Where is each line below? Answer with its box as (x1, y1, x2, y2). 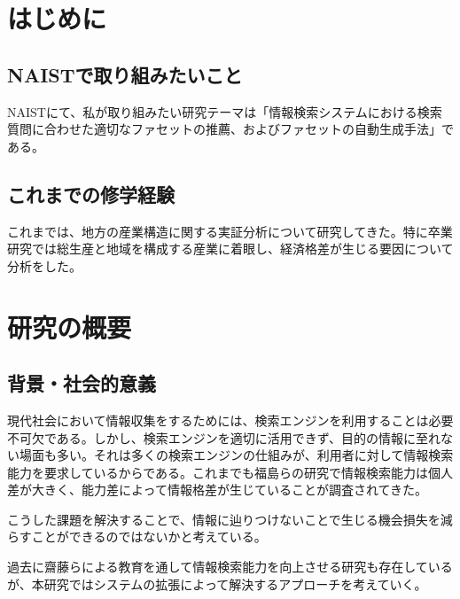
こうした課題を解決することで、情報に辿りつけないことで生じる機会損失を (7, 510, 441, 528)
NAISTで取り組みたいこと (7, 60, 243, 88)
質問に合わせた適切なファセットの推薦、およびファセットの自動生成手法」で (7, 120, 454, 138)
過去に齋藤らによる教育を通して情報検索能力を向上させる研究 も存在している (7, 557, 453, 576)
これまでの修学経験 (7, 180, 175, 207)
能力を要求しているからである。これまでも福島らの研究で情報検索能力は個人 (7, 463, 454, 481)
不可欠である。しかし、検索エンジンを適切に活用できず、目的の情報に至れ (7, 428, 441, 447)
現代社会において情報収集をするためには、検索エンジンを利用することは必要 (7, 410, 454, 429)
